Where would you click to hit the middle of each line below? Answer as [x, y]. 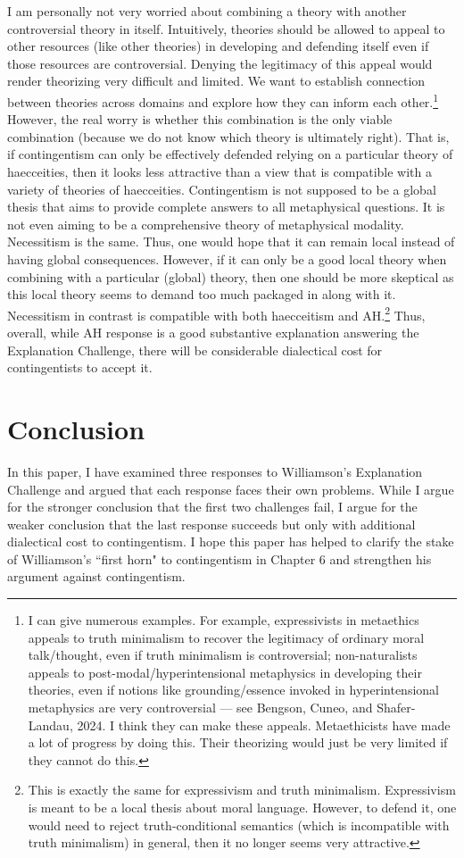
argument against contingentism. [96, 576]
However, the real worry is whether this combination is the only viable [200, 119]
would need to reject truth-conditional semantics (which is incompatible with [239, 825]
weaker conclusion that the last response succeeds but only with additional [211, 524]
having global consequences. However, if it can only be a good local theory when [227, 258]
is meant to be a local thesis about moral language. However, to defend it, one [242, 807]
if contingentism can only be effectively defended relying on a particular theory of [230, 154]
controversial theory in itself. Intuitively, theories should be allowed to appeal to [226, 28]
